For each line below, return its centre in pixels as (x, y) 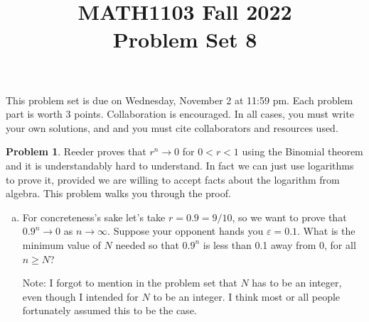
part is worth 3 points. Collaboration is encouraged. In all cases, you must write (180, 114)
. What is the (326, 231)
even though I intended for (80, 296)
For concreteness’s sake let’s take (94, 217)
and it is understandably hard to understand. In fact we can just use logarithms (180, 165)
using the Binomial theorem (303, 151)
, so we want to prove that (289, 217)
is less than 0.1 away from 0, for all (279, 244)
